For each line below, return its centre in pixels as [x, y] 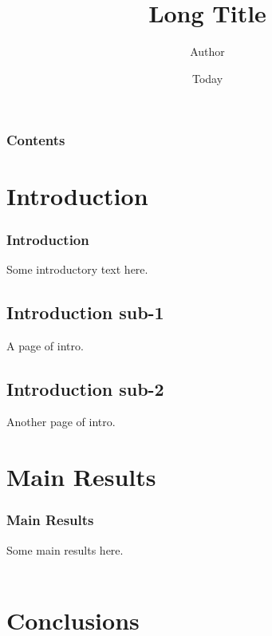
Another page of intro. [61, 422]
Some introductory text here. [77, 269]
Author [207, 51]
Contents [36, 140]
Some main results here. [65, 549]
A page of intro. [45, 345]
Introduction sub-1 [85, 312]
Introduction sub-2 [85, 388]
